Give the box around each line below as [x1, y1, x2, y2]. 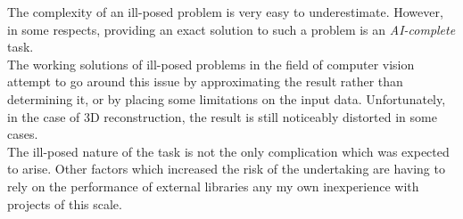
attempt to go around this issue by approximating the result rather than [7, 72, 403, 91]
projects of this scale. [7, 194, 122, 213]
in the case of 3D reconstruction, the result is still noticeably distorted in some [7, 107, 437, 126]
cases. [7, 125, 38, 143]
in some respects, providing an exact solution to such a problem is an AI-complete [7, 20, 456, 38]
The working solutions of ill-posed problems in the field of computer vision [7, 54, 415, 73]
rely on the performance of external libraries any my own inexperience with [7, 176, 419, 195]
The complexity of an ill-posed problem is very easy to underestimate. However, [7, 3, 443, 20]
